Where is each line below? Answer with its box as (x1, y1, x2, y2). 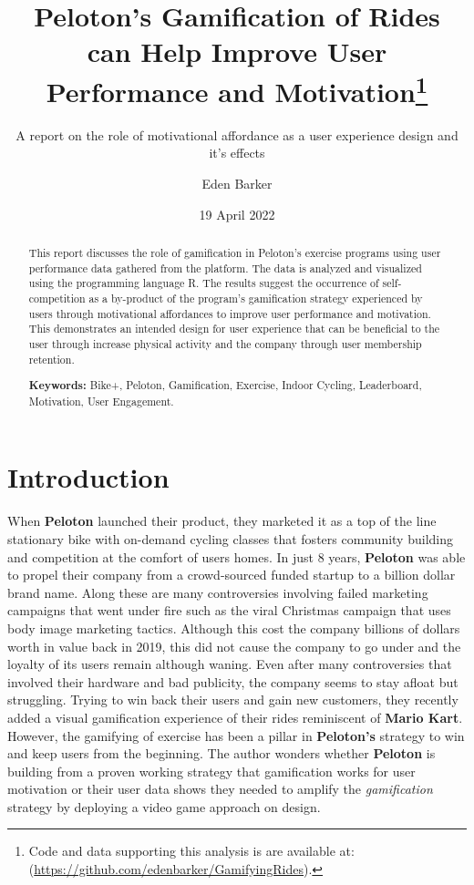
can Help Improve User (87, 33, 387, 70)
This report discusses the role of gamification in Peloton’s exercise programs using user (28, 245, 441, 260)
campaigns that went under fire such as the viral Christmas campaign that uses (7, 601, 451, 620)
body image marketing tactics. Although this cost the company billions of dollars (7, 618, 460, 637)
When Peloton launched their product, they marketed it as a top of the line (7, 511, 437, 530)
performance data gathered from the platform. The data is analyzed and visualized (28, 260, 422, 275)
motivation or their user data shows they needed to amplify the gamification (7, 779, 433, 798)
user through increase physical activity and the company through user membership (28, 335, 422, 351)
